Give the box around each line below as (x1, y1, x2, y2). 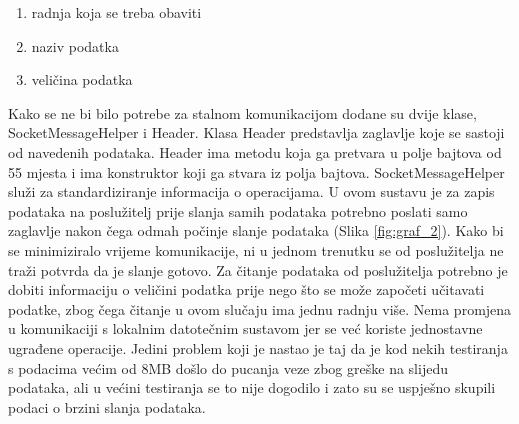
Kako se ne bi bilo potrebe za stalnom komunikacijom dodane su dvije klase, (8, 102, 477, 123)
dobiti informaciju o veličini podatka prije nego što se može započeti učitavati (8, 279, 485, 300)
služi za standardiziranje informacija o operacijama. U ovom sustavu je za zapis (8, 181, 495, 202)
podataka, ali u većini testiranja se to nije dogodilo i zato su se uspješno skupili (8, 377, 496, 398)
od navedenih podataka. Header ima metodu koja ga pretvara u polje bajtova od (8, 141, 502, 162)
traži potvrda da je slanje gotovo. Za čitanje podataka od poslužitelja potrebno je (8, 259, 508, 280)
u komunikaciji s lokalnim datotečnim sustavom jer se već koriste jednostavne (8, 318, 483, 339)
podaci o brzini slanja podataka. (8, 396, 206, 417)
